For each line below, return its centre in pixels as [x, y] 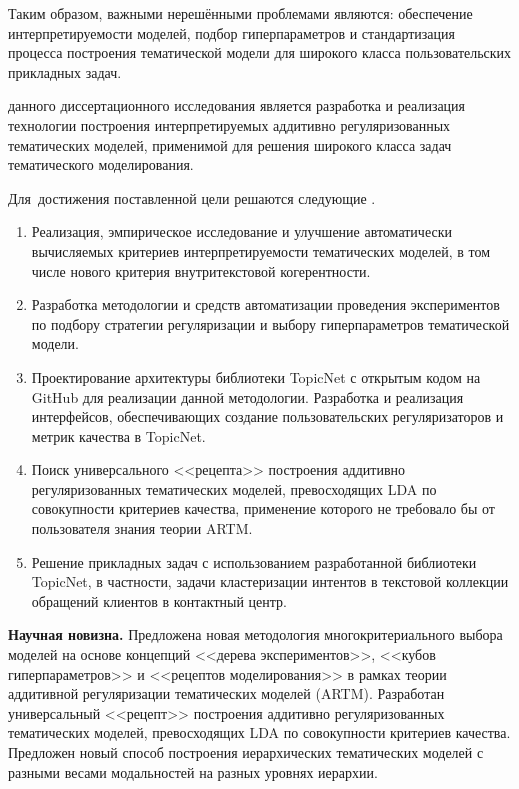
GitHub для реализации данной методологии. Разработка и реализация [247, 396]
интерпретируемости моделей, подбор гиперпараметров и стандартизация [231, 32]
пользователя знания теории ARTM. [142, 528]
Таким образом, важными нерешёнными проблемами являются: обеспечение [240, 13]
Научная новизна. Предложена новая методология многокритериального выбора [255, 634]
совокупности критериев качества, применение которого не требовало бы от [263, 508]
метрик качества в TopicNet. [118, 435]
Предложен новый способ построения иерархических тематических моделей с [246, 752]
